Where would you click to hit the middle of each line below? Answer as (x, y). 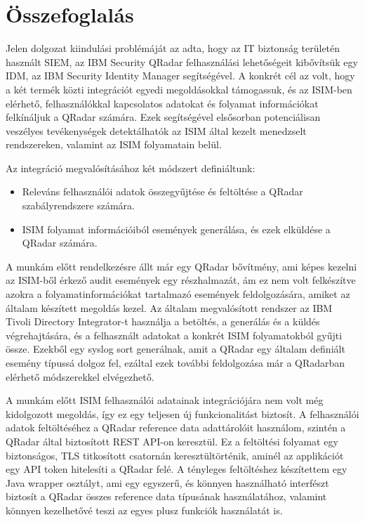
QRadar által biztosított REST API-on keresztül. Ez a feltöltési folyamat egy (172, 441)
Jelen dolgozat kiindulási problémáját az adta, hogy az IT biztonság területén (173, 48)
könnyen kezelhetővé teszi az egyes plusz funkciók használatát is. (144, 510)
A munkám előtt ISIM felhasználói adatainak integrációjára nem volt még (165, 400)
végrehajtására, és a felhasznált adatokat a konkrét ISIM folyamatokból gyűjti (174, 335)
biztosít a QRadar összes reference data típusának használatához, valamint (166, 496)
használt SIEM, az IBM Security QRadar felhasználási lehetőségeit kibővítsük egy (182, 61)
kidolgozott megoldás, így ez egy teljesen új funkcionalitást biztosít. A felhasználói (182, 413)
